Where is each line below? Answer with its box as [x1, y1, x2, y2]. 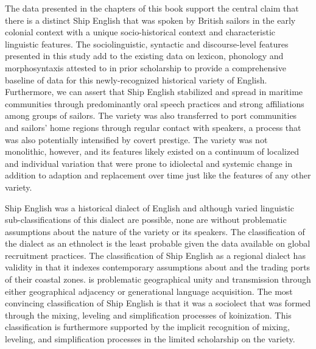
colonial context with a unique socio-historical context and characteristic [5, 26, 276, 38]
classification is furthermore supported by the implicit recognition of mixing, [5, 320, 290, 333]
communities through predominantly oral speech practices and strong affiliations [5, 97, 304, 110]
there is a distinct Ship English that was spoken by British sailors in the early [5, 13, 296, 26]
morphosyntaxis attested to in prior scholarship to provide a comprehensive [5, 61, 286, 74]
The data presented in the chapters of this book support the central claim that [5, 2, 299, 14]
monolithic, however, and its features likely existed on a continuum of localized [5, 145, 299, 158]
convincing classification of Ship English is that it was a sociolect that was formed [5, 297, 311, 309]
